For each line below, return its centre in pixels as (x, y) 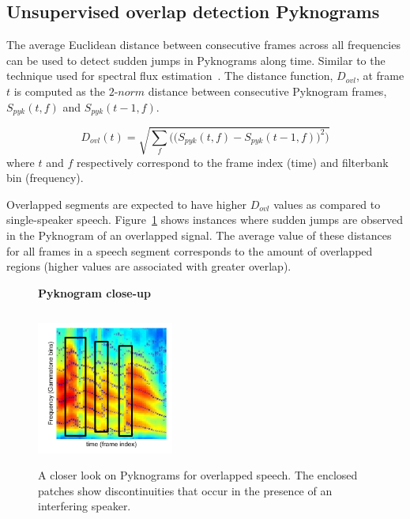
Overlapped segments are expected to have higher (126, 204)
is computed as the (59, 91)
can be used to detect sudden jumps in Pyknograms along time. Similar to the (196, 60)
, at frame (380, 76)
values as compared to (327, 204)
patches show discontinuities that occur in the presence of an (185, 490)
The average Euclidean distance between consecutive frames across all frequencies (203, 45)
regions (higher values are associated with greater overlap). (149, 266)
